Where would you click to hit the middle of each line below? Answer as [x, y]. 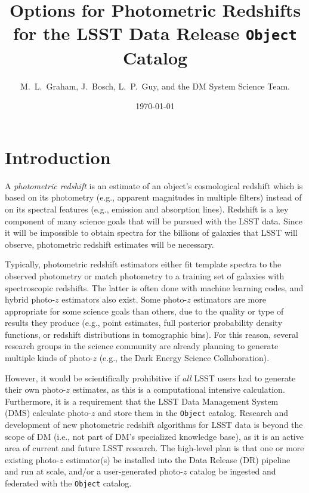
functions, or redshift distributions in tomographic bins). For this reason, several [152, 334]
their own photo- [35, 389]
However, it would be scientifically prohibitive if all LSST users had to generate [150, 378]
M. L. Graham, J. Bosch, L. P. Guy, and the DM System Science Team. [155, 86]
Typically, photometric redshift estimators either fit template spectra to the [143, 264]
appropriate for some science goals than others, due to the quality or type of [144, 311]
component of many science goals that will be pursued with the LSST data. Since [154, 221]
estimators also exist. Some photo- [124, 299]
